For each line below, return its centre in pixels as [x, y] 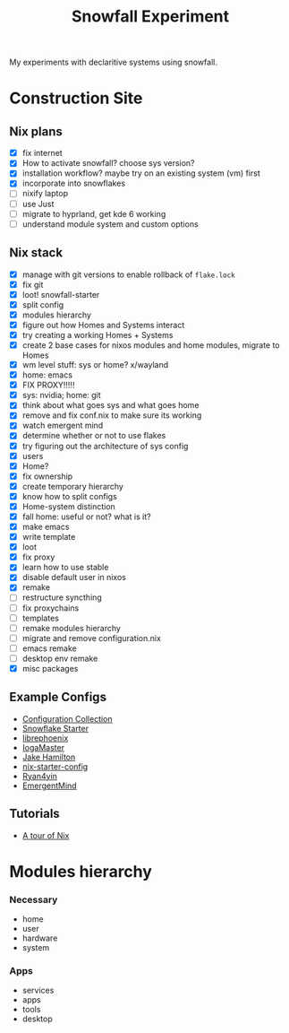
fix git [33, 284]
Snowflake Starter [55, 728]
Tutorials [34, 814]
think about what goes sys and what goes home [110, 405]
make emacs [46, 527]
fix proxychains [51, 608]
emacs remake [50, 648]
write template [49, 537]
